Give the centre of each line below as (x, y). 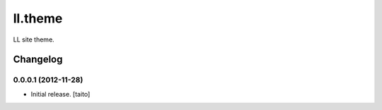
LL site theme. (34, 39)
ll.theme (38, 18)
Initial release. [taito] (60, 94)
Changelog (38, 60)
